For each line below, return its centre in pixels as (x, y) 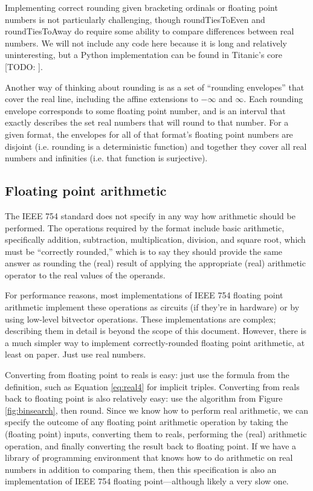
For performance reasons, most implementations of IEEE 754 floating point (144, 295)
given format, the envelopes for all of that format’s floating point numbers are (149, 134)
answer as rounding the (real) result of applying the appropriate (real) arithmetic (155, 263)
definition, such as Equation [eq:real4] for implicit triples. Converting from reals (152, 386)
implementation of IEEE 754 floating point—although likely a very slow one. (147, 481)
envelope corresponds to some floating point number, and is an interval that (145, 110)
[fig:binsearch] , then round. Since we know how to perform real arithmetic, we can (156, 410)
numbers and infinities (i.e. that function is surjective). (106, 158)
